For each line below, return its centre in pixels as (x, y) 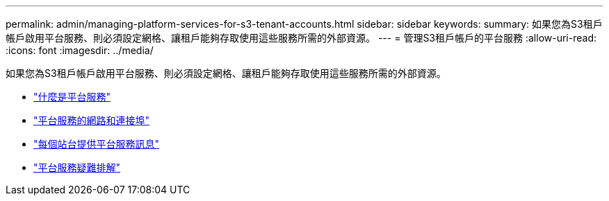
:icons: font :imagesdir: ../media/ (80, 50)
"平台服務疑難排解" (77, 167)
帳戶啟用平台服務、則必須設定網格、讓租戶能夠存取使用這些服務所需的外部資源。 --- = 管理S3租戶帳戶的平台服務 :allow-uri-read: (301, 38)
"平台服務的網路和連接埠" (92, 120)
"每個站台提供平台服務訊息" (97, 144)
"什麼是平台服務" (72, 97)
